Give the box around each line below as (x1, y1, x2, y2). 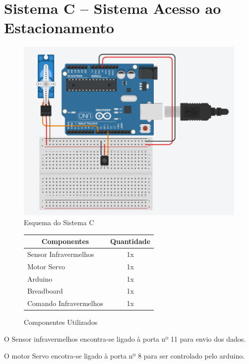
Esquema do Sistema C (24, 217, 94, 227)
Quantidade (110, 236, 151, 246)
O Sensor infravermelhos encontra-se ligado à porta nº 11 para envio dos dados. (4, 333, 246, 344)
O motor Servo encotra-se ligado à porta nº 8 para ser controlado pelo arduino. (4, 350, 245, 361)
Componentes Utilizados (24, 317, 98, 327)
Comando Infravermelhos (27, 298, 103, 308)
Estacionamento (4, 17, 115, 38)
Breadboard (27, 286, 63, 296)
